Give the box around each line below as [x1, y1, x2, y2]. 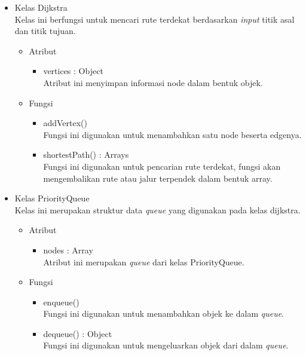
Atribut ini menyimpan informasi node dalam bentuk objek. [43, 76, 263, 88]
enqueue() [43, 295, 79, 308]
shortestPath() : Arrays [43, 148, 129, 161]
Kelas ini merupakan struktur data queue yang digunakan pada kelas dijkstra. [14, 203, 301, 216]
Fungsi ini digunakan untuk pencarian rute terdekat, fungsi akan [43, 160, 281, 172]
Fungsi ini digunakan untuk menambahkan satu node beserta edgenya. [43, 128, 302, 140]
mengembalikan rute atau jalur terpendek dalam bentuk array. [43, 172, 273, 184]
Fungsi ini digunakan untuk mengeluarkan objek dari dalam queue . [43, 339, 289, 351]
